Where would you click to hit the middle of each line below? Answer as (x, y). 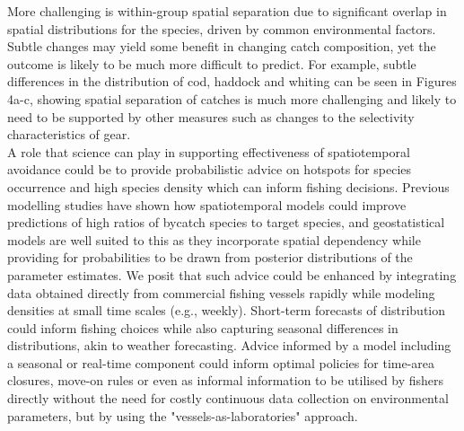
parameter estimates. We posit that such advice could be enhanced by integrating (232, 274)
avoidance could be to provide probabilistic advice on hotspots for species (210, 169)
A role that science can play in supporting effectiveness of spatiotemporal (209, 151)
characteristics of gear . (69, 134)
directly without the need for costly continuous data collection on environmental (228, 398)
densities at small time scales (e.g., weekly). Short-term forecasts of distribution (227, 310)
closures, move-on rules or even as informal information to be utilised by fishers (226, 380)
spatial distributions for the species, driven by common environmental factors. (222, 28)
